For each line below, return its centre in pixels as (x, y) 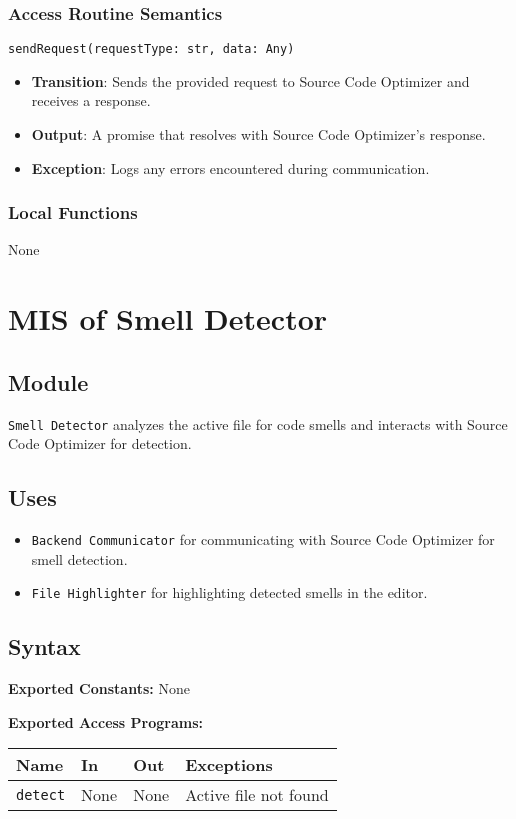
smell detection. (79, 558)
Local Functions (73, 212)
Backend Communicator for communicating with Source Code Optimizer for (263, 539)
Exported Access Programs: (106, 721)
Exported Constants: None (99, 688)
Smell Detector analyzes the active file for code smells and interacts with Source (258, 423)
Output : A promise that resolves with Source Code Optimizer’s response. (258, 134)
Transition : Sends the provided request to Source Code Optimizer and (250, 80)
